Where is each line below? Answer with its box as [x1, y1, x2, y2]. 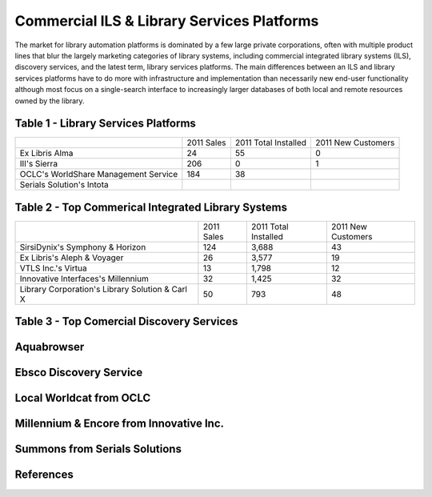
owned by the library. [14, 96, 85, 106]
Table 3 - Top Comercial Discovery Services [14, 315, 238, 328]
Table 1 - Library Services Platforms [14, 117, 196, 130]
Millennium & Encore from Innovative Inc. [14, 417, 224, 431]
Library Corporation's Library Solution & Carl [19, 283, 188, 295]
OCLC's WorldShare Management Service [19, 169, 178, 180]
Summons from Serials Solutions [14, 443, 182, 456]
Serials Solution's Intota [19, 179, 109, 190]
